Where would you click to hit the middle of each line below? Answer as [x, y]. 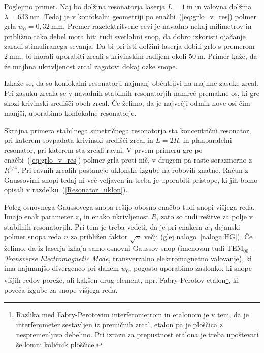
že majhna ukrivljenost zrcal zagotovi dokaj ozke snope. [91, 66]
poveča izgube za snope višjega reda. [61, 290]
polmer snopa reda [33, 236]
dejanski [227, 226]
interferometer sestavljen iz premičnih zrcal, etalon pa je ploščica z [119, 324]
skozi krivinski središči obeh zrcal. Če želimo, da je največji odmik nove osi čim [127, 103]
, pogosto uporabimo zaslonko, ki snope [190, 268]
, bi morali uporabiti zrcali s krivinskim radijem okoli [104, 56]
